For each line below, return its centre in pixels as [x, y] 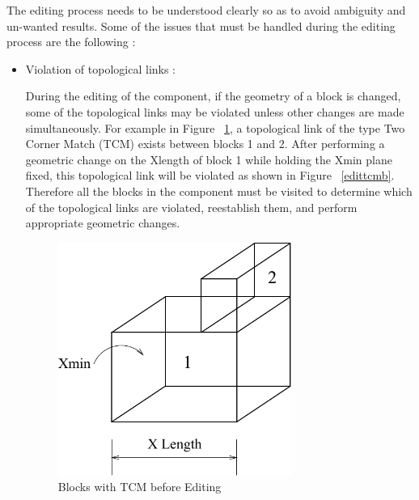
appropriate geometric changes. [103, 223]
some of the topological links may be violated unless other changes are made [215, 111]
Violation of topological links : [101, 68]
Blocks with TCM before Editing [140, 487]
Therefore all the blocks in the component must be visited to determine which [219, 191]
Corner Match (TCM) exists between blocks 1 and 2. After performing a [205, 144]
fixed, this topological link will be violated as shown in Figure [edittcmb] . [210, 175]
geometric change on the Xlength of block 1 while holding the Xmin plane [209, 159]
